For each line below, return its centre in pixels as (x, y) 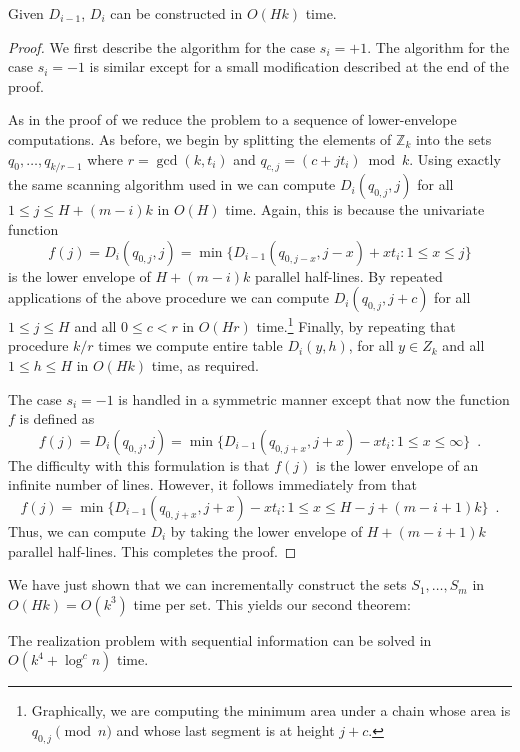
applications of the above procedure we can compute (168, 297)
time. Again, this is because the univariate (355, 209)
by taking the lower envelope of (266, 530)
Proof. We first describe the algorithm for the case (162, 46)
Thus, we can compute (77, 530)
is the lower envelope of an (397, 464)
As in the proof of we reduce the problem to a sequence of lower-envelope (232, 119)
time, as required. (205, 364)
